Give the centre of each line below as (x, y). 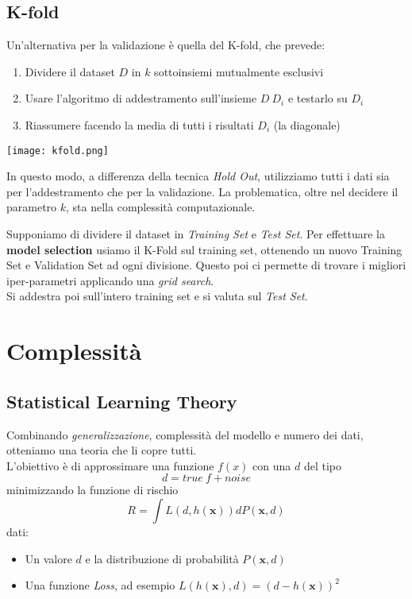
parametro (32, 207)
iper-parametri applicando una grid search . (110, 280)
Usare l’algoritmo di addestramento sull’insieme (141, 98)
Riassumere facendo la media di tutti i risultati (139, 124)
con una (272, 465)
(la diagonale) (307, 124)
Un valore (48, 558)
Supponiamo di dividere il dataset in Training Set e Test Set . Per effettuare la (196, 234)
